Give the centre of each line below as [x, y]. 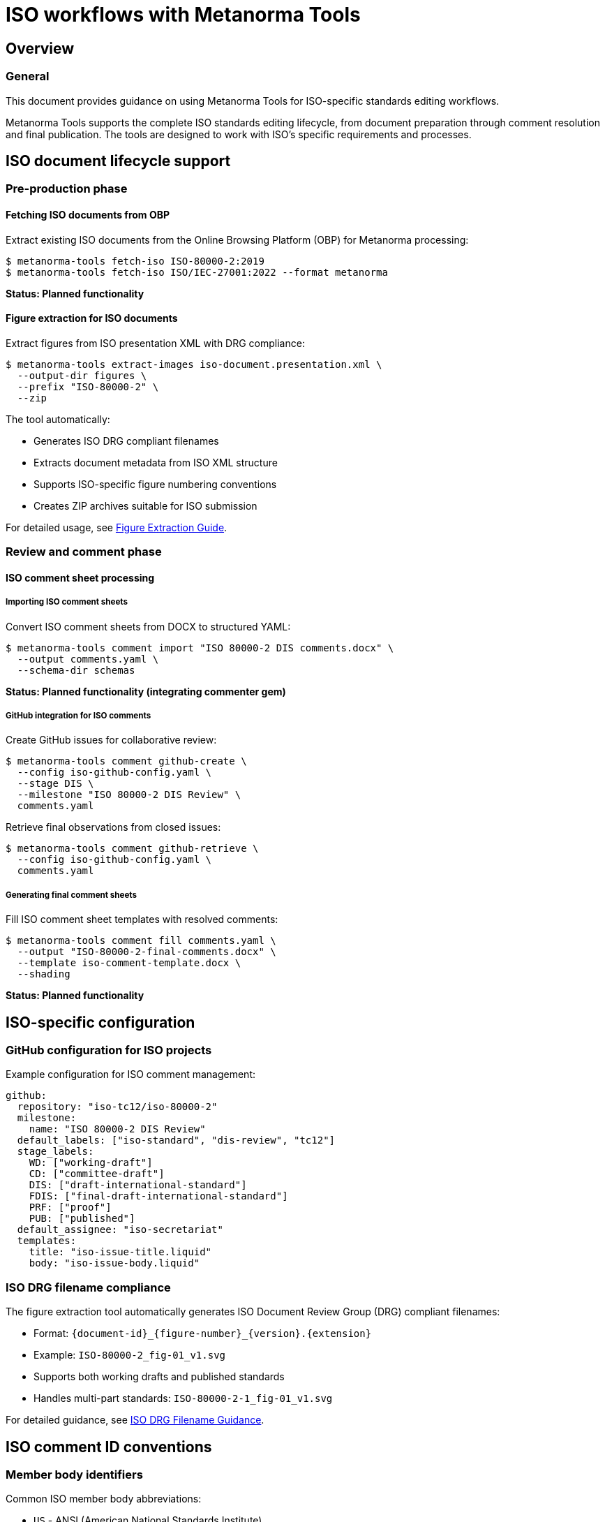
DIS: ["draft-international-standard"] [138, 1185]
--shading [44, 974]
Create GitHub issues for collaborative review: [111, 740]
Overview [40, 48]
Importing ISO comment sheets [67, 602]
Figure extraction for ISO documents [92, 318]
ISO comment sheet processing [80, 577]
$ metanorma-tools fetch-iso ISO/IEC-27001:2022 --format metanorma [197, 272]
